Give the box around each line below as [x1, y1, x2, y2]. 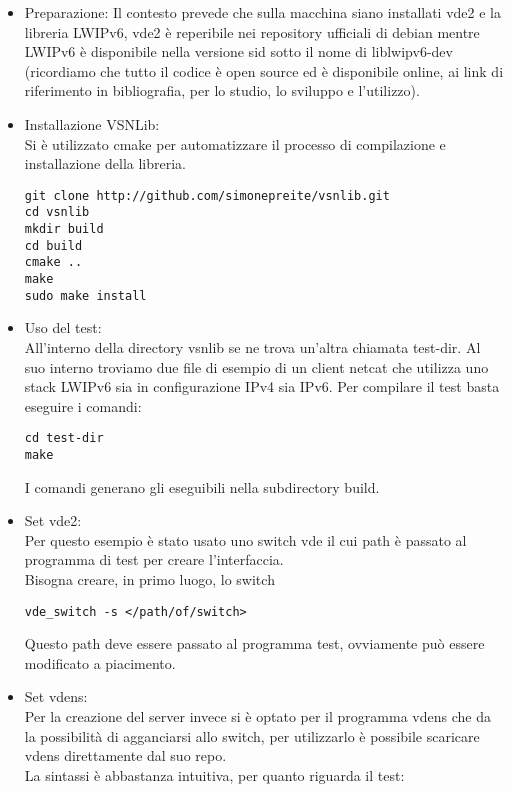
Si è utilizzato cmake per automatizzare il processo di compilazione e [24, 133, 446, 154]
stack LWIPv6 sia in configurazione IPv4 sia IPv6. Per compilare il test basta [24, 376, 500, 397]
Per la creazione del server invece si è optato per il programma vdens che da [24, 706, 491, 727]
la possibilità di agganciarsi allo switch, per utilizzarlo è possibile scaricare [24, 725, 480, 746]
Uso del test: [24, 317, 102, 338]
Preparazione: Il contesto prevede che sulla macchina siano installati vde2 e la [24, 2, 501, 22]
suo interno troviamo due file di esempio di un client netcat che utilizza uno [24, 356, 489, 377]
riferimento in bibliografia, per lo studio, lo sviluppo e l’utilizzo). [24, 80, 420, 101]
